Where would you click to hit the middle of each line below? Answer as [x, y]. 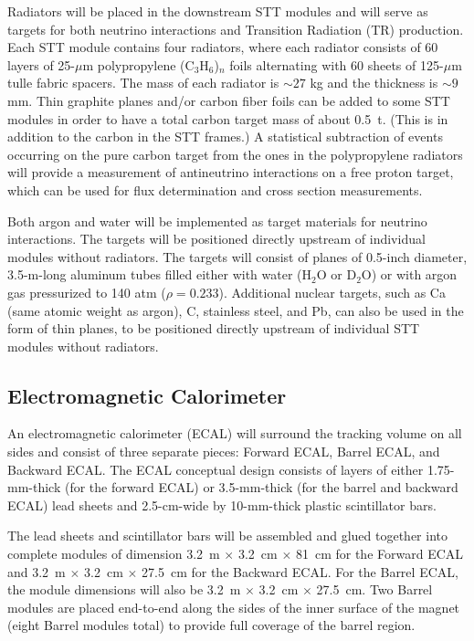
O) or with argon [409, 274]
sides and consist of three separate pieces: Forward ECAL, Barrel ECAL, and [224, 452]
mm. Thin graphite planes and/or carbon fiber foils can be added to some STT [229, 100]
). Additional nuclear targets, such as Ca [332, 292]
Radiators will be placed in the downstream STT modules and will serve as [218, 11]
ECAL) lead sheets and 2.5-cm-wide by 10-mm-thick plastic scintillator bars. [222, 504]
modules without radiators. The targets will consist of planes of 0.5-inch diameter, [237, 256]
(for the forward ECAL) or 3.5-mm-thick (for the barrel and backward [261, 487]
